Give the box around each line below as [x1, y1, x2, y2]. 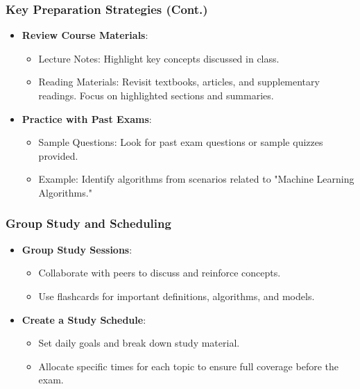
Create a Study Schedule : [22, 312, 146, 326]
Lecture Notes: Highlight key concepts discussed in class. [38, 51, 280, 65]
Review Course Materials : [22, 28, 148, 42]
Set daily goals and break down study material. [38, 336, 240, 350]
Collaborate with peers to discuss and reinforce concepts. [38, 265, 281, 280]
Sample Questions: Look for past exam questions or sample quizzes [38, 135, 323, 149]
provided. [38, 148, 78, 163]
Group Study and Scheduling [6, 215, 171, 232]
